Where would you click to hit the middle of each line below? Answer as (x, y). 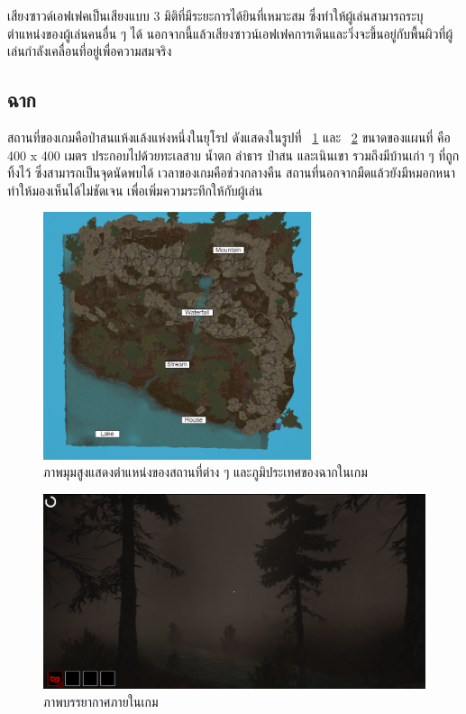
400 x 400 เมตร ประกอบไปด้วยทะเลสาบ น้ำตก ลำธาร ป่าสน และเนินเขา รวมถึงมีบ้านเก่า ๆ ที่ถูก (233, 155)
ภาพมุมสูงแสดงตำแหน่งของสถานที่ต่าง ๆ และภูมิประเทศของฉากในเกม (206, 472)
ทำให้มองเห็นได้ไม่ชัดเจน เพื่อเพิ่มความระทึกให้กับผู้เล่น (135, 190)
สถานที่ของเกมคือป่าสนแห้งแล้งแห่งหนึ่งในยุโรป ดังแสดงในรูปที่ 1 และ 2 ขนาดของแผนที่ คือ (229, 137)
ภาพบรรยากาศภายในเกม (101, 701)
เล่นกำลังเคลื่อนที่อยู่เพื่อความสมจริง (90, 51)
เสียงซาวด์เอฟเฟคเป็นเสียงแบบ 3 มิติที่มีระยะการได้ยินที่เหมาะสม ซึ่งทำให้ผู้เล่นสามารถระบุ (215, 15)
